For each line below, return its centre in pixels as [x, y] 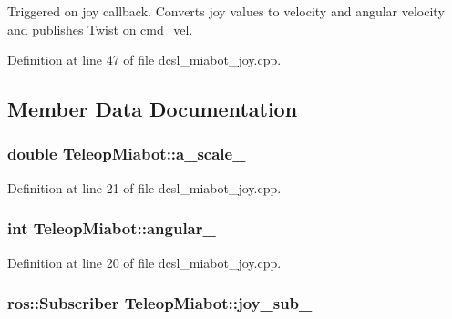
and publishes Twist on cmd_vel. [100, 29]
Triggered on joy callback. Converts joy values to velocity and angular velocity [226, 11]
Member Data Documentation [153, 109]
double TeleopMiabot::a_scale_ [127, 154]
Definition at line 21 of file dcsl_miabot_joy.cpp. [144, 187]
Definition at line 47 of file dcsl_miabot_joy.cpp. [144, 60]
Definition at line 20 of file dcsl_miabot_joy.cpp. [144, 262]
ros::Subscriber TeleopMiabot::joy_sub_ [160, 303]
